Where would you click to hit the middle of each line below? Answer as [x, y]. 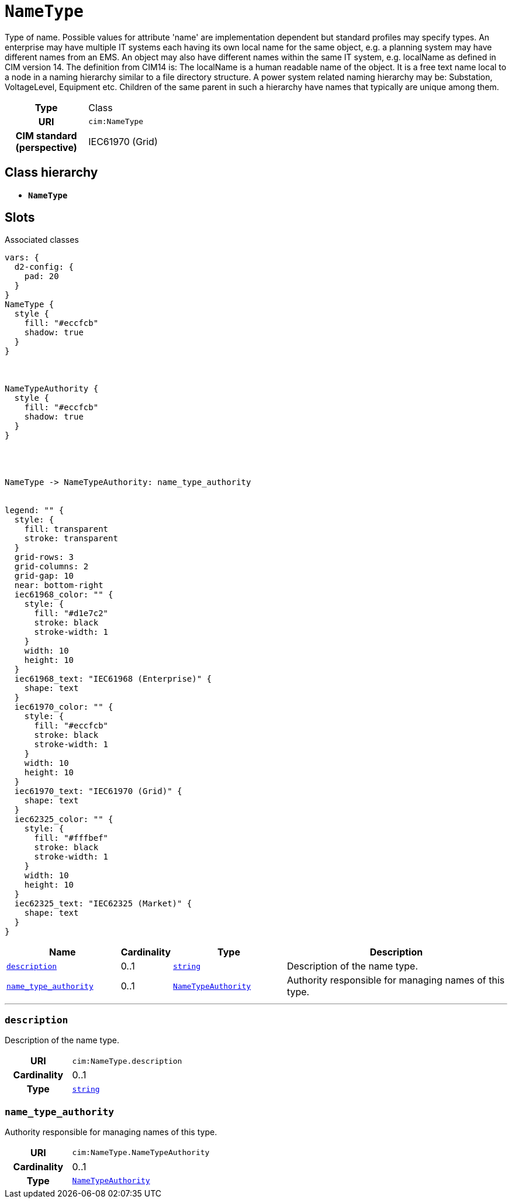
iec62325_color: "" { [64, 819]
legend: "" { [34, 511]
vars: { [22, 258]
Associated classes [42, 240]
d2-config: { [44, 267]
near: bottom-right [59, 585]
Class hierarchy [51, 173]
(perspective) [46, 147]
